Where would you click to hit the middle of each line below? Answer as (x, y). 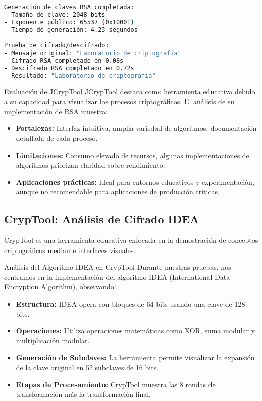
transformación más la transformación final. (83, 394)
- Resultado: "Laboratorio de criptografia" (80, 76)
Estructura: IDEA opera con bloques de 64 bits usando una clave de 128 (130, 304)
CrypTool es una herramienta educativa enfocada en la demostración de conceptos (131, 240)
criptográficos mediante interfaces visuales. (70, 250)
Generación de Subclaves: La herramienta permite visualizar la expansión (135, 357)
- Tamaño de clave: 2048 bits (55, 14)
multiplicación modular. (53, 340)
